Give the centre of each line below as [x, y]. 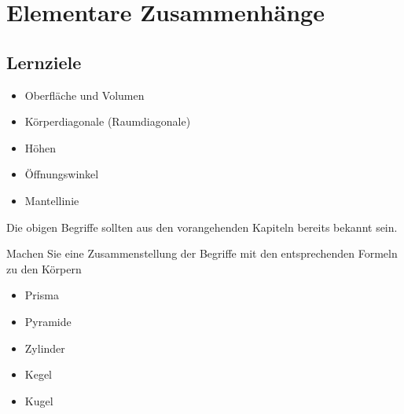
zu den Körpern [44, 268]
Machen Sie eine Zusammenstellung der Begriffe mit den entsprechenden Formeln [202, 253]
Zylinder [45, 348]
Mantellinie [52, 200]
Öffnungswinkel [62, 174]
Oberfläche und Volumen [84, 95]
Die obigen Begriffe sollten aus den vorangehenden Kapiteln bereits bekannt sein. [202, 227]
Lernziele [44, 62]
